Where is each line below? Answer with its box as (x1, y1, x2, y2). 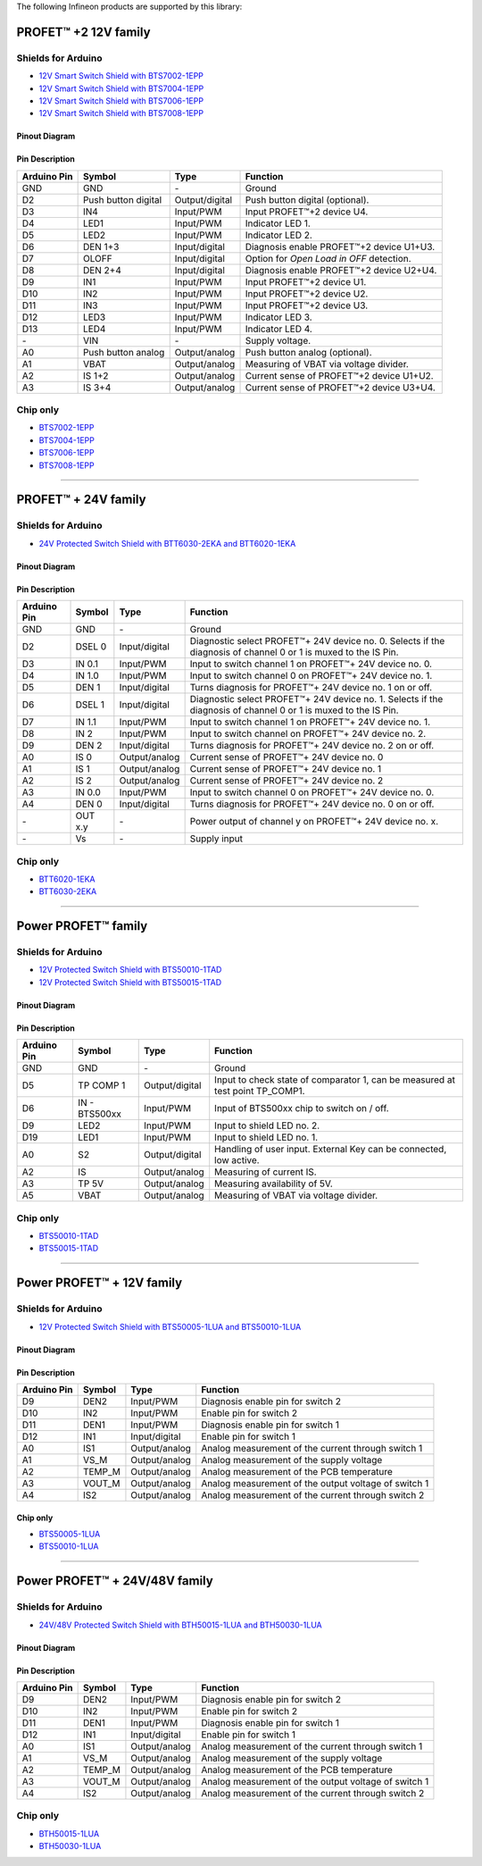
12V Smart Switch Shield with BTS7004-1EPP (38, 83, 204, 94)
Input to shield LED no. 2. (214, 1119, 320, 1132)
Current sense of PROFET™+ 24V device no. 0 (189, 751, 384, 764)
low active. (214, 1154, 260, 1167)
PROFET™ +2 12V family (16, 24, 151, 39)
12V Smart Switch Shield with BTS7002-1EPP (38, 71, 204, 81)
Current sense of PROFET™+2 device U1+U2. (245, 369, 434, 381)
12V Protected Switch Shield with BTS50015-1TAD (38, 976, 222, 987)
